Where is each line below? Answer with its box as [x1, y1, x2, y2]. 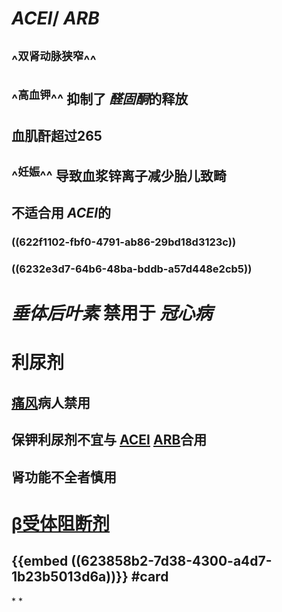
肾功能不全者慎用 [11, 468, 117, 486]
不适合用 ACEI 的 [11, 205, 112, 222]
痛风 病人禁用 [11, 394, 91, 411]
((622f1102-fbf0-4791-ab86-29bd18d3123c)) [11, 235, 237, 249]
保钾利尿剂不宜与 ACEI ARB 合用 [11, 432, 208, 449]
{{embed [11, 553, 69, 570]
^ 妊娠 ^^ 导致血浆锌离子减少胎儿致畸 [11, 164, 227, 184]
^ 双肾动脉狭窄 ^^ [11, 48, 97, 69]
